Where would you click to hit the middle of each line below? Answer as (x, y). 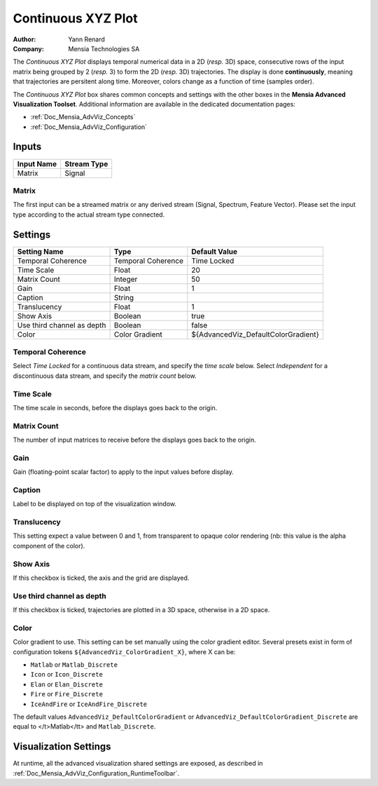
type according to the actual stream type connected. (89, 215)
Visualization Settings (62, 747)
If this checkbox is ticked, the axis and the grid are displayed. (101, 578)
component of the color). (49, 546)
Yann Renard (86, 39)
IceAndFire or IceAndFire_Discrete (89, 704)
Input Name (37, 163)
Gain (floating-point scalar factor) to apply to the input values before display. (124, 472)
